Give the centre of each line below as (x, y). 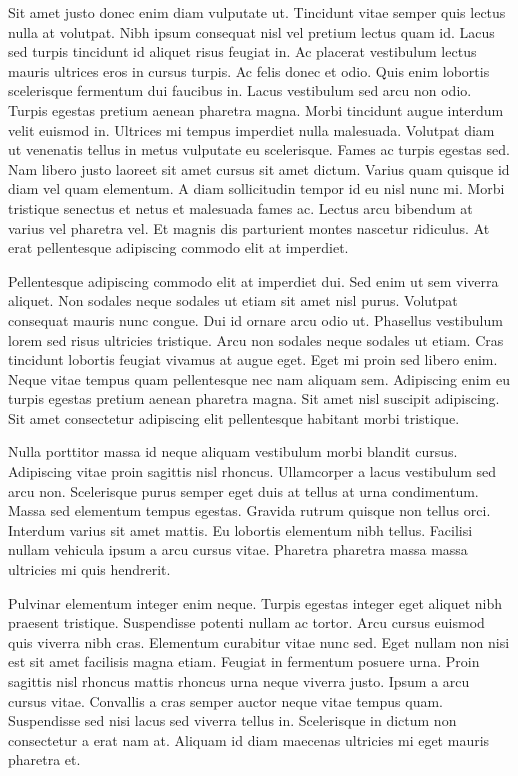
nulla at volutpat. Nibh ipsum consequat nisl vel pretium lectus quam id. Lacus (251, 31)
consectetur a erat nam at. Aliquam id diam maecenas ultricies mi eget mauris (249, 739)
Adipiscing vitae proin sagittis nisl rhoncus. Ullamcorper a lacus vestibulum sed (252, 471)
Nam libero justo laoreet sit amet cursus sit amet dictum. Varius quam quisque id (259, 168)
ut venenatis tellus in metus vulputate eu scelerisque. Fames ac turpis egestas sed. (259, 149)
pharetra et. (44, 759)
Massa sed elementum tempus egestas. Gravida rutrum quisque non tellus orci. (249, 510)
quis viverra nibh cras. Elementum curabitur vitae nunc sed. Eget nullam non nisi (259, 641)
